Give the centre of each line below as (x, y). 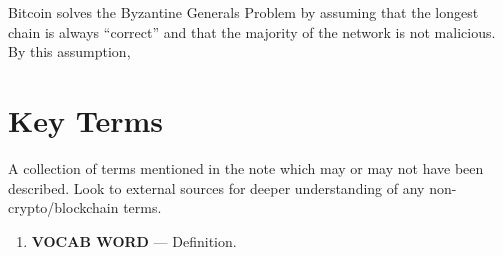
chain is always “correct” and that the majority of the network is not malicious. (252, 31)
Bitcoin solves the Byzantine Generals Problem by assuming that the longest (243, 12)
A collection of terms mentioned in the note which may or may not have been (246, 167)
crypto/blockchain (63, 207)
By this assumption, (69, 51)
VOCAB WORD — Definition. (134, 240)
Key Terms (85, 119)
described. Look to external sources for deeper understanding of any (216, 187)
